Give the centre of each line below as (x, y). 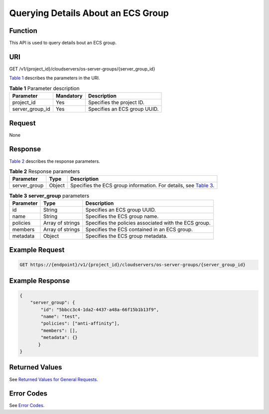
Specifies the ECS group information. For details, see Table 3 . (142, 186)
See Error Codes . (27, 406)
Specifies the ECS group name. (122, 216)
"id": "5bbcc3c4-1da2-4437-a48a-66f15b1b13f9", (100, 309)
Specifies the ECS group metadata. (127, 236)
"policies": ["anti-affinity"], (80, 324)
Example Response (39, 280)
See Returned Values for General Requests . (54, 379)
